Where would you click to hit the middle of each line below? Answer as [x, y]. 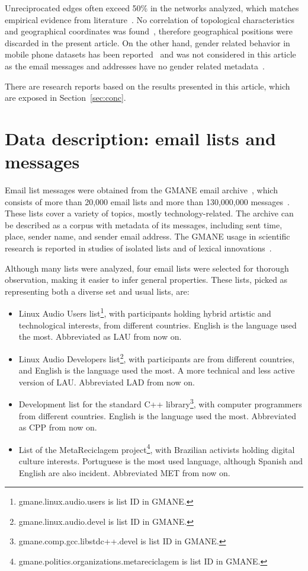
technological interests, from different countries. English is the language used [158, 325]
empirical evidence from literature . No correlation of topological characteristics [150, 19]
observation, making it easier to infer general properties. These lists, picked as [146, 280]
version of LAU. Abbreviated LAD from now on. [107, 382]
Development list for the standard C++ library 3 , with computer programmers [160, 403]
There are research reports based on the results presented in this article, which [147, 86]
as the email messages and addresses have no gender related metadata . [135, 66]
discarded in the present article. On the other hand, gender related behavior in [147, 42]
